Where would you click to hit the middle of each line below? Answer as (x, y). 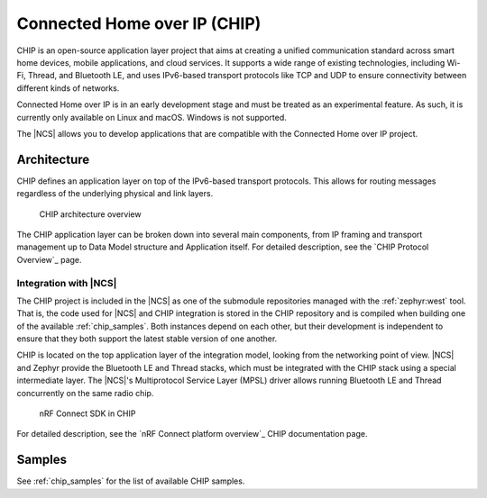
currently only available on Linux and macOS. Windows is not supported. (152, 117)
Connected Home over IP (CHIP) (139, 23)
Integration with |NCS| (67, 283)
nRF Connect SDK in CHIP (87, 413)
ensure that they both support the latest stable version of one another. (147, 339)
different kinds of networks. (68, 88)
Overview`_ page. (49, 259)
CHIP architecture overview (90, 214)
